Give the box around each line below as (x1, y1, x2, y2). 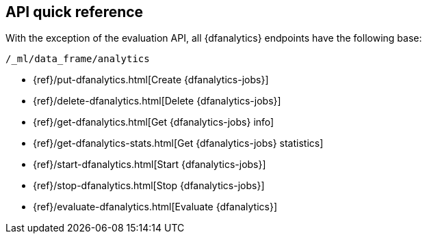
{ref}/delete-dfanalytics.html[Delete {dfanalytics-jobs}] (33, 95, 281, 107)
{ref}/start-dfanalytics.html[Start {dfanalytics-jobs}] (33, 158, 266, 171)
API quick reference (5, 3, 144, 20)
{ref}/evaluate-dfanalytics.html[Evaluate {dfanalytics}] (33, 201, 278, 213)
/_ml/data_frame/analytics (5, 53, 150, 65)
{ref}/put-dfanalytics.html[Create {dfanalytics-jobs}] (33, 74, 269, 86)
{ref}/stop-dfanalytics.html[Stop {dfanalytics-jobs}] (33, 180, 265, 192)
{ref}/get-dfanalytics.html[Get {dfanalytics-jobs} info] (33, 116, 274, 128)
